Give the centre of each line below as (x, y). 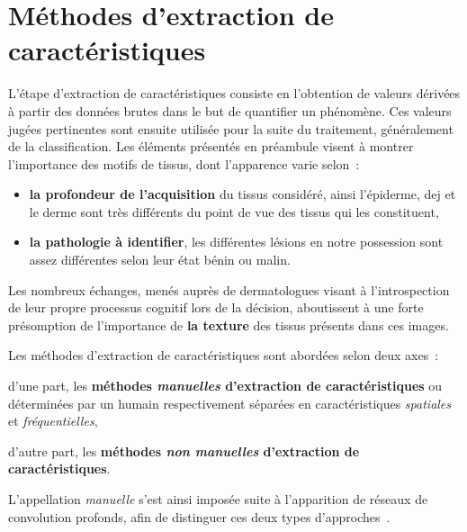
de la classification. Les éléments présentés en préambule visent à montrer (211, 146)
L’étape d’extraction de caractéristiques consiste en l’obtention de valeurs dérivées (234, 93)
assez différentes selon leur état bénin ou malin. (160, 260)
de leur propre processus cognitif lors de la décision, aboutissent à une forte (216, 307)
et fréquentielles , (53, 421)
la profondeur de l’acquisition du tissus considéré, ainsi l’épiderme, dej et (242, 194)
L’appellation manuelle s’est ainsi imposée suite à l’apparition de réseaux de (218, 499)
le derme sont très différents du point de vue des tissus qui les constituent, (234, 211)
